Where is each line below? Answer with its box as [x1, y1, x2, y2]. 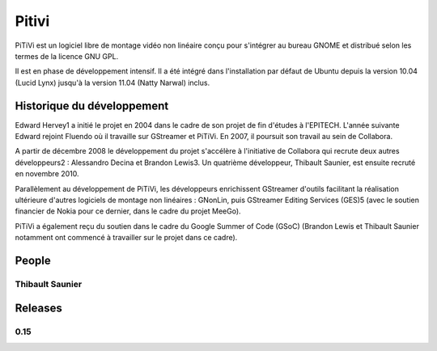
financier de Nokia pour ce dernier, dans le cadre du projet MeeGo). [15, 206, 242, 216]
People [15, 253, 52, 267]
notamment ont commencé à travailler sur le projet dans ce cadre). [15, 233, 238, 243]
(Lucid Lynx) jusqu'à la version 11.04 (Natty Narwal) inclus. [15, 78, 210, 87]
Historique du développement [15, 99, 169, 112]
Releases [15, 301, 62, 315]
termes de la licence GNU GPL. [15, 51, 119, 61]
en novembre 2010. [15, 169, 80, 179]
